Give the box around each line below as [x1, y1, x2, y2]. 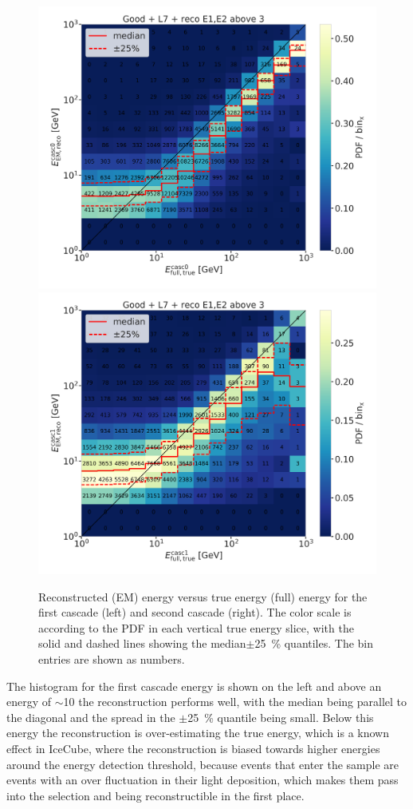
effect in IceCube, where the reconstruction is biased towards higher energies [6, 740, 380, 756]
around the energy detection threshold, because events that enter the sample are [6, 755, 399, 772]
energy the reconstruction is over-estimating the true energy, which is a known [6, 724, 390, 741]
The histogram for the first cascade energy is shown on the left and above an [6, 677, 382, 694]
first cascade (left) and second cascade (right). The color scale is [38, 604, 352, 621]
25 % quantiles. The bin [254, 635, 374, 652]
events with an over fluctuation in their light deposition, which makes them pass [6, 771, 399, 788]
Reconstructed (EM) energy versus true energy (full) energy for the [38, 588, 368, 605]
